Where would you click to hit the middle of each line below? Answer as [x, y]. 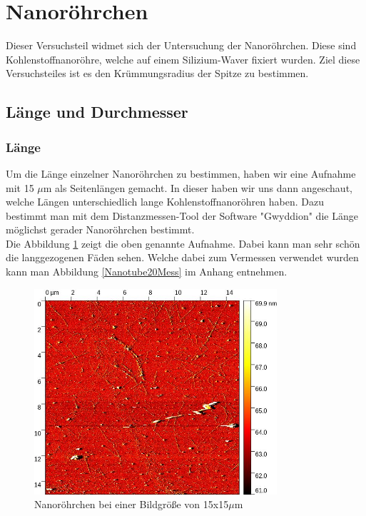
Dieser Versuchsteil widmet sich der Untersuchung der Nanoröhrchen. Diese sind [181, 45]
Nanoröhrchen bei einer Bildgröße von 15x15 [132, 504]
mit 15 [20, 187]
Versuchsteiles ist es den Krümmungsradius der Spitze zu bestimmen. [157, 73]
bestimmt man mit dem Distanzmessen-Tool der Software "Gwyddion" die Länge [182, 215]
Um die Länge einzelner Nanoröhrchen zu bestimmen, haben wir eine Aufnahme [181, 173]
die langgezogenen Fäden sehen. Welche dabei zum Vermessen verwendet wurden [182, 257]
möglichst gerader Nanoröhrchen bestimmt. [100, 229]
